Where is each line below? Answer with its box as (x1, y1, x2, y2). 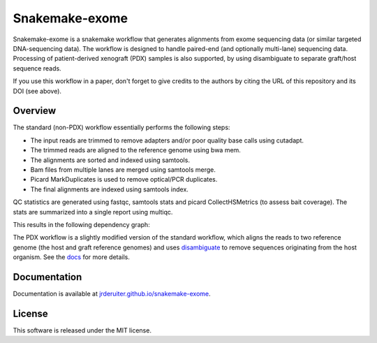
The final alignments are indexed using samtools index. (30, 185, 188, 194)
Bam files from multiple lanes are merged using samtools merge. (30, 165, 216, 174)
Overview (13, 105, 57, 117)
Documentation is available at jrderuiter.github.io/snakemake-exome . (13, 290, 211, 298)
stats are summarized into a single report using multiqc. (13, 207, 173, 216)
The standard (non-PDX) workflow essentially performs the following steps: (13, 123, 230, 132)
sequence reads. (13, 64, 62, 73)
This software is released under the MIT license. (13, 326, 151, 335)
